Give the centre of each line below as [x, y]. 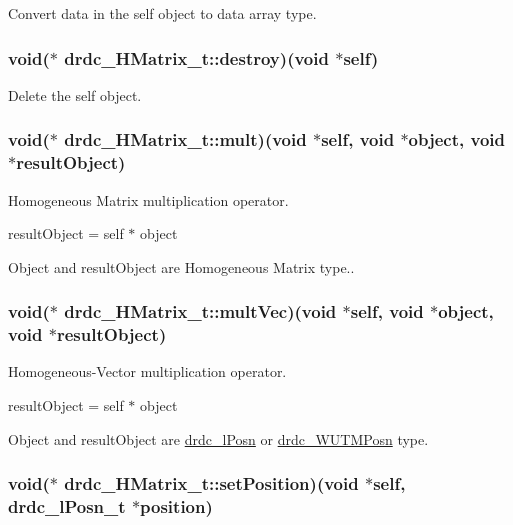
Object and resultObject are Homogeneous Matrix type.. [181, 266]
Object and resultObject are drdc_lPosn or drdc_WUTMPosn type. [218, 438]
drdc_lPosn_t [67, 506]
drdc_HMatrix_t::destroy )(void [196, 57]
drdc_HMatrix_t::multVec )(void [200, 311]
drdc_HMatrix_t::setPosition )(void [211, 483]
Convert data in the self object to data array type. [162, 13]
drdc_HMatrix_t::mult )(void [185, 139]
